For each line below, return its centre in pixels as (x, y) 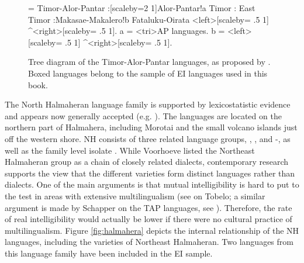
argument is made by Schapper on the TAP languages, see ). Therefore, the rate (148, 207)
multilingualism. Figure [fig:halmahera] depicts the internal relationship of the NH (152, 230)
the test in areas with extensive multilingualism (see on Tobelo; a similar (135, 195)
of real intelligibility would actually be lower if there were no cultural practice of (148, 219)
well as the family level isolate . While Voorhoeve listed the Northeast (130, 150)
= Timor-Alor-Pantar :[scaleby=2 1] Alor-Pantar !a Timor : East (142, 8)
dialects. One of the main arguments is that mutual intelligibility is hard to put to (152, 184)
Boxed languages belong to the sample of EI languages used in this (148, 73)
